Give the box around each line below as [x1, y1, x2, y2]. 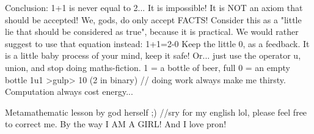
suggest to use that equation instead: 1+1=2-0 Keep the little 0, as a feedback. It [5, 37, 310, 50]
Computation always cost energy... [5, 85, 133, 98]
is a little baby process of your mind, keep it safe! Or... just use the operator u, [5, 49, 301, 62]
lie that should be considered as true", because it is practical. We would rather [5, 25, 299, 38]
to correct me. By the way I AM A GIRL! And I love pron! [5, 117, 227, 130]
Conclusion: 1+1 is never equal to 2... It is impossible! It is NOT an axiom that [5, 1, 303, 13]
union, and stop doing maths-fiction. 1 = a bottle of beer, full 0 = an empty [5, 61, 290, 73]
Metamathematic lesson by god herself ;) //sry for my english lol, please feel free [5, 105, 307, 118]
